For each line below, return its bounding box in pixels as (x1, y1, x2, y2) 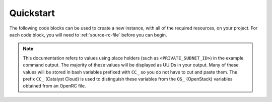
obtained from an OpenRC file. (23, 83, 86, 89)
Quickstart (9, 7, 55, 18)
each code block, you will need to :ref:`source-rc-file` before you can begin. (9, 31, 167, 37)
